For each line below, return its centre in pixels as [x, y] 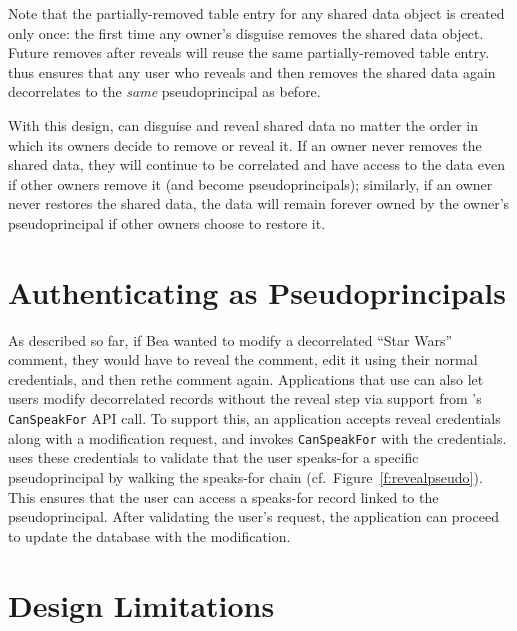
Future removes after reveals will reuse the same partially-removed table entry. [249, 52]
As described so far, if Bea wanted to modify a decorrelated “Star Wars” [230, 339]
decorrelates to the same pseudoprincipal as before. [164, 91]
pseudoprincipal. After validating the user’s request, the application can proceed [253, 516]
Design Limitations [141, 604]
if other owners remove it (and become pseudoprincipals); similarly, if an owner [250, 183]
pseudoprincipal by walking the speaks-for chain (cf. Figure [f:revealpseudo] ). [245, 476]
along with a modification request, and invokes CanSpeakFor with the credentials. [257, 437]
